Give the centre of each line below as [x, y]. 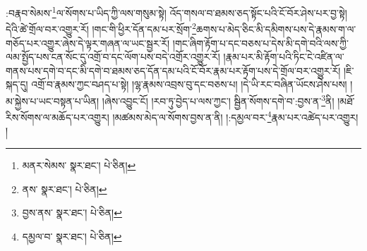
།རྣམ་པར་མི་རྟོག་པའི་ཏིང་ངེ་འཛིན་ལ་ [284, 57]
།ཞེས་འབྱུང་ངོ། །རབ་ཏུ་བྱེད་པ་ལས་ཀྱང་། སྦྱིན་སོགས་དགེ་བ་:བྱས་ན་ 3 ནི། [218, 99]
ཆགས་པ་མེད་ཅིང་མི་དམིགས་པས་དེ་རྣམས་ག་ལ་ [276, 29]
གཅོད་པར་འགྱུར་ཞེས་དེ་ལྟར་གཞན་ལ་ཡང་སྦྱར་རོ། [88, 43]
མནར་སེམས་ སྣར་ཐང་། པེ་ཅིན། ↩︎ [79, 165]
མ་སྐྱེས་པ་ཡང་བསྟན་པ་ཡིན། [53, 100]
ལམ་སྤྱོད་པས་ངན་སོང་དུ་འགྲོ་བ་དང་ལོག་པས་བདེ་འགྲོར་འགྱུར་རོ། [113, 57]
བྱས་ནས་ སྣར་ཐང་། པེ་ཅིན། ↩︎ [72, 213]
